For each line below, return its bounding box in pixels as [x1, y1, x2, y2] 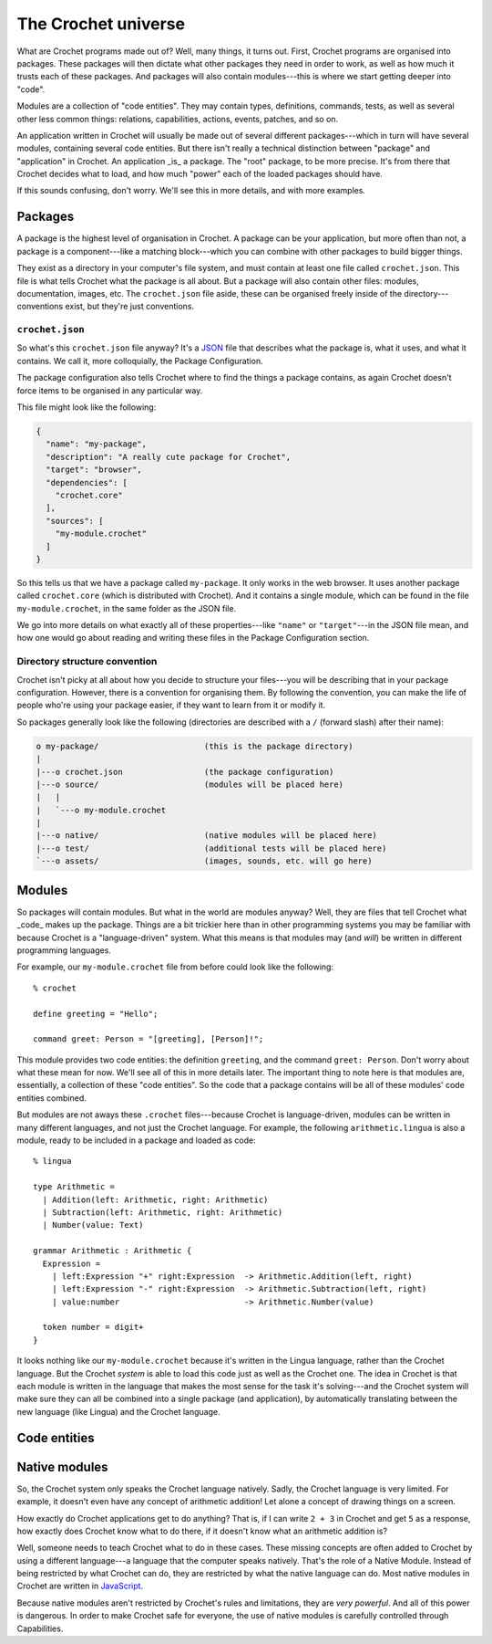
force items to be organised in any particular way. [16, 384, 203, 396]
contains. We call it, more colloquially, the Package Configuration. [16, 355, 263, 366]
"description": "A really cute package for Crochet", [46, 452, 292, 462]
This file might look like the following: [16, 402, 157, 413]
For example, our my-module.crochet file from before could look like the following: [16, 961, 334, 972]
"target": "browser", [46, 465, 143, 475]
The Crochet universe [16, 14, 186, 34]
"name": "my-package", [46, 439, 148, 449]
